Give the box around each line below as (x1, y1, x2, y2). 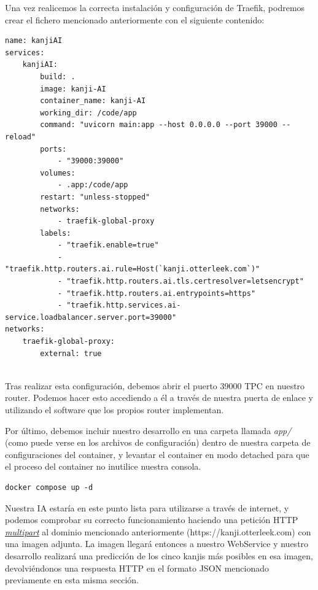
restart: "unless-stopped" (40, 192, 150, 201)
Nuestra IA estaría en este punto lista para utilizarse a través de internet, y (5, 501, 289, 514)
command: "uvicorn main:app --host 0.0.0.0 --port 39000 (40, 120, 277, 130)
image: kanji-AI (40, 84, 106, 93)
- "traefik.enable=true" (57, 241, 159, 250)
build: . (40, 72, 76, 81)
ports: (40, 144, 67, 153)
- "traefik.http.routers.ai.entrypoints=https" (57, 289, 256, 298)
